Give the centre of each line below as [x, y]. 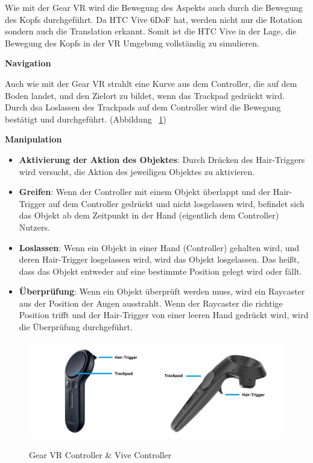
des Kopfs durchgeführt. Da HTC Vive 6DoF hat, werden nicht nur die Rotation [154, 19]
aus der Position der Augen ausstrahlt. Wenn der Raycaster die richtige [151, 303]
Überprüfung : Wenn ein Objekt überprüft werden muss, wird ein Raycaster [162, 291]
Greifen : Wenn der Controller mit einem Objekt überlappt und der [145, 192]
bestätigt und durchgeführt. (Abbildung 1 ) [86, 119]
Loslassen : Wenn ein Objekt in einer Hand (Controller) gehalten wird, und [159, 247]
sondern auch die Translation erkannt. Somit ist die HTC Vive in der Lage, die [151, 31]
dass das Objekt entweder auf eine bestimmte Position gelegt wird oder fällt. [160, 271]
